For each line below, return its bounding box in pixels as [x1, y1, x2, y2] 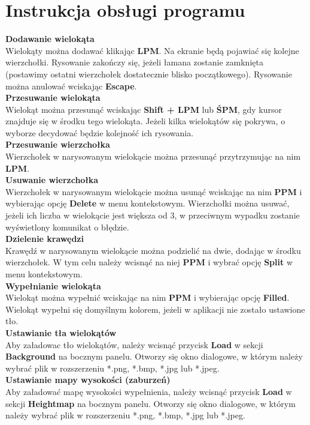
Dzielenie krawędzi [5, 232, 84, 245]
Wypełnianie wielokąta [5, 279, 101, 292]
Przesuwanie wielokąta [5, 91, 101, 104]
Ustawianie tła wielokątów [5, 326, 117, 339]
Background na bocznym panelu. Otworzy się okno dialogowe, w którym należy [5, 350, 303, 363]
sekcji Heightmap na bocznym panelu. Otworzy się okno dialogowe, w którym [5, 397, 296, 409]
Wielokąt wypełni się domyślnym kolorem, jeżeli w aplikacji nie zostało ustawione [5, 303, 305, 315]
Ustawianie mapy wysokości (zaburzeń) [5, 373, 171, 386]
